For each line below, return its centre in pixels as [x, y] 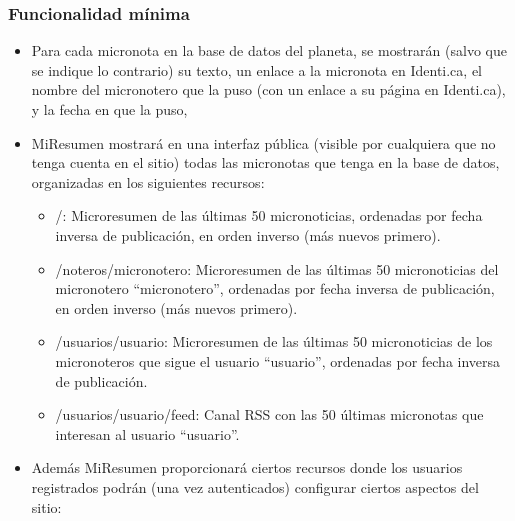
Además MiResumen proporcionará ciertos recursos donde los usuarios [247, 467]
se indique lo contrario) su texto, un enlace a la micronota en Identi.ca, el [256, 69]
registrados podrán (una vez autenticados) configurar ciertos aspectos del [255, 486]
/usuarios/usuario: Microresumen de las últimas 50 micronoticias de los [274, 341]
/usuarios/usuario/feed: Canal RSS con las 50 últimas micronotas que [269, 414]
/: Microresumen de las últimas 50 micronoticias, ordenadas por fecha [269, 215]
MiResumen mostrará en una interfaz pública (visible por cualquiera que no [263, 142]
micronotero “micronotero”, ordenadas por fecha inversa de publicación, [275, 288]
